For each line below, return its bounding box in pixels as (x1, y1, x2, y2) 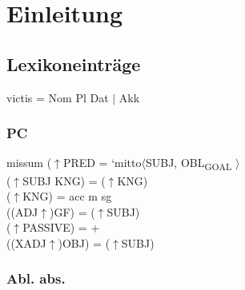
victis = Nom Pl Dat (6, 89, 109, 105)
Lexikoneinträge (6, 51, 141, 76)
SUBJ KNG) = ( (22, 172, 106, 189)
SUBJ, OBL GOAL (145, 154, 232, 173)
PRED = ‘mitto (62, 154, 142, 171)
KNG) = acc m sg (22, 188, 112, 205)
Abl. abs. (6, 268, 66, 288)
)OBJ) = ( (58, 234, 110, 251)
